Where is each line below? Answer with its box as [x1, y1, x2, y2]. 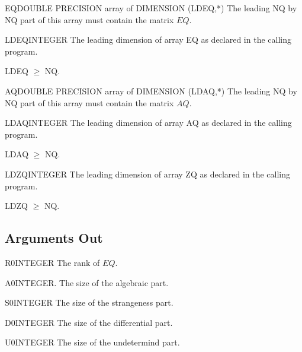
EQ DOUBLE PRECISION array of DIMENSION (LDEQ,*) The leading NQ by [5, 2, 297, 14]
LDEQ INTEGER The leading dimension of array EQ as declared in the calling [5, 33, 291, 46]
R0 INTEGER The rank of [5, 256, 100, 268]
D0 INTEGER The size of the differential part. [5, 316, 173, 328]
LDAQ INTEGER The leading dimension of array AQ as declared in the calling [5, 116, 292, 129]
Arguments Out [5, 229, 103, 247]
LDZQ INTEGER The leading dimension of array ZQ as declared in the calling [5, 167, 291, 180]
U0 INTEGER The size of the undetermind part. [5, 336, 180, 348]
